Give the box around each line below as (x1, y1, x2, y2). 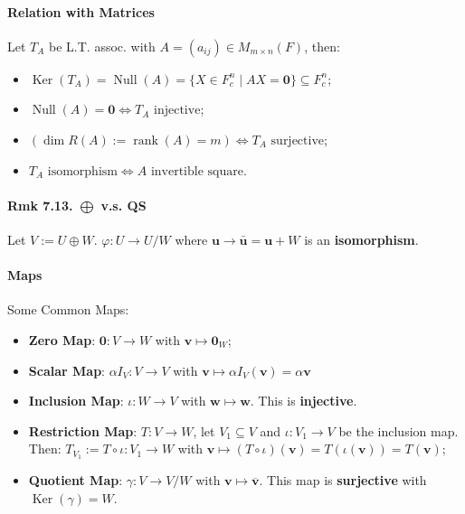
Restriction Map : (28, 421, 138, 440)
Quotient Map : (28, 471, 123, 490)
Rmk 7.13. (7, 195, 73, 214)
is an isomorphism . (304, 229, 419, 248)
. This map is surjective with (259, 471, 427, 490)
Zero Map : (28, 330, 96, 349)
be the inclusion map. (338, 421, 459, 440)
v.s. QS (100, 195, 147, 214)
